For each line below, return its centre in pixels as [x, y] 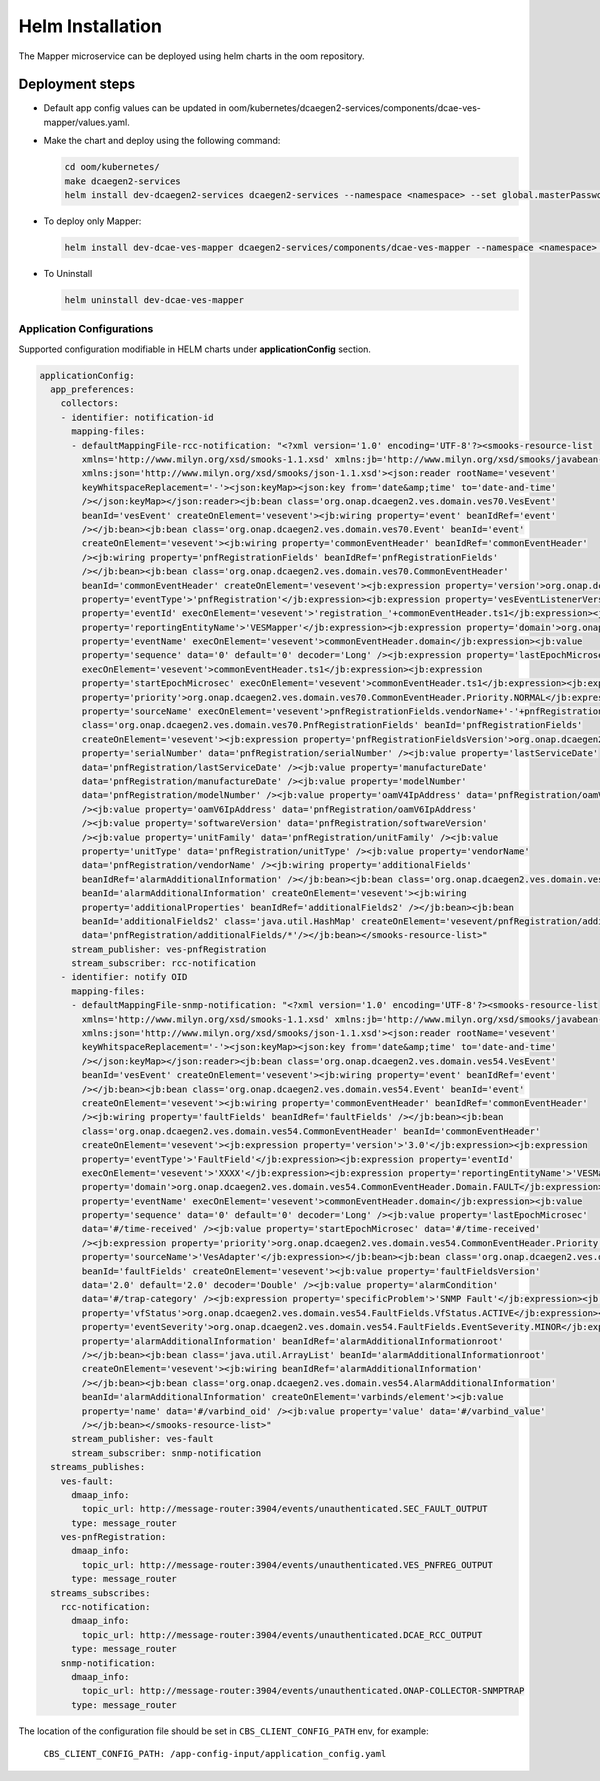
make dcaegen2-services [123, 181]
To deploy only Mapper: [92, 221]
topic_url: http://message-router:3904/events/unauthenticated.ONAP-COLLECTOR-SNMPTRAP [303, 1691]
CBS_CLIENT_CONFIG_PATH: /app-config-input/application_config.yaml [215, 1754]
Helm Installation [90, 26]
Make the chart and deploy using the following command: [162, 141]
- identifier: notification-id [137, 417]
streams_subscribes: [100, 1593]
